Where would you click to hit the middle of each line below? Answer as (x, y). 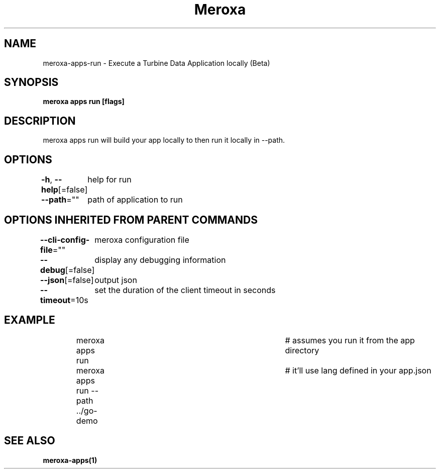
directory (302, 350)
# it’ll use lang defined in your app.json (358, 370)
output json (116, 280)
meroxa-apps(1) (70, 460)
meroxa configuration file (142, 240)
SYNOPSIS (31, 82)
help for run (109, 180)
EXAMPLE (30, 320)
